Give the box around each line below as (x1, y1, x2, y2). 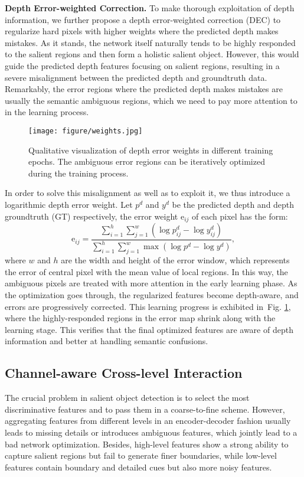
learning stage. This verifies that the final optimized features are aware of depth (5, 323, 293, 335)
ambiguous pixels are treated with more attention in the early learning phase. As (5, 277, 298, 289)
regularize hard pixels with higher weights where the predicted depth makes (5, 25, 279, 37)
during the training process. (28, 166, 129, 179)
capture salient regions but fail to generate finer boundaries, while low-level (5, 449, 277, 462)
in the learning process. (5, 106, 89, 118)
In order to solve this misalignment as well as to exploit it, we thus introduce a (5, 187, 290, 199)
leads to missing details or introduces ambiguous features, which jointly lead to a (5, 426, 298, 438)
